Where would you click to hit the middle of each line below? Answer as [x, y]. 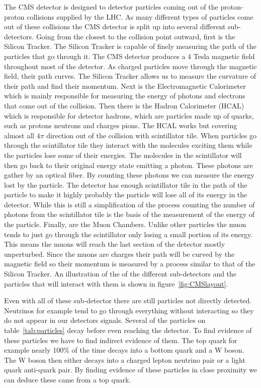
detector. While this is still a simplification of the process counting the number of [129, 204]
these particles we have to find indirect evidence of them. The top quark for [121, 340]
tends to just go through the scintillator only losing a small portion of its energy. [128, 234]
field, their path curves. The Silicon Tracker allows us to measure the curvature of [130, 76]
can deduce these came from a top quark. [68, 379]
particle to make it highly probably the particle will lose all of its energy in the [126, 195]
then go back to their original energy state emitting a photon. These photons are [128, 165]
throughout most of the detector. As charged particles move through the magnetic [130, 66]
